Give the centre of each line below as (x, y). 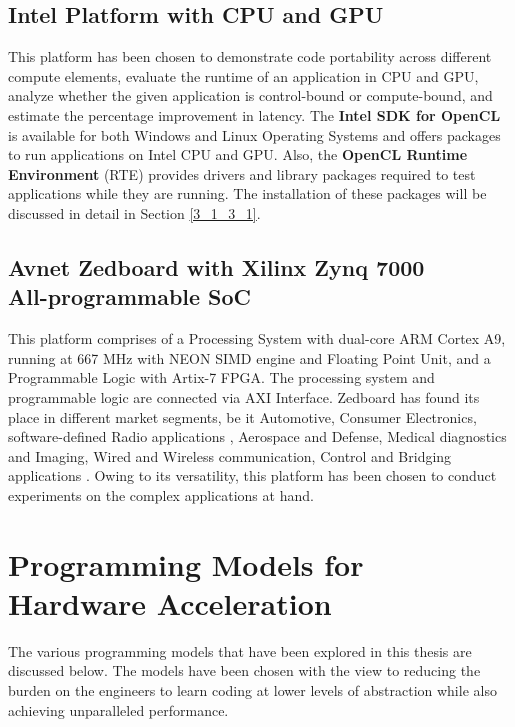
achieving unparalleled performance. (118, 709)
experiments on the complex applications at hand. (161, 494)
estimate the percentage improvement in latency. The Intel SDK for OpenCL (254, 114)
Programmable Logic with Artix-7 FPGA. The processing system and (221, 377)
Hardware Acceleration (170, 602)
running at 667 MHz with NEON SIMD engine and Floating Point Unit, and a (249, 357)
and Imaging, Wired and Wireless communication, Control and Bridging (230, 455)
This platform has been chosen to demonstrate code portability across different (250, 56)
